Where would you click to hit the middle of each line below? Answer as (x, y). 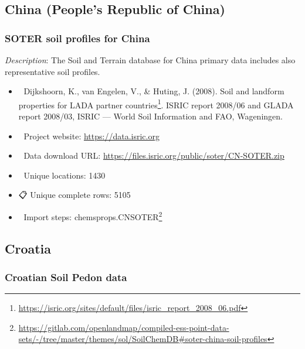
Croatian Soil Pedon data (66, 277)
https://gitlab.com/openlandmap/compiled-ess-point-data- (124, 327)
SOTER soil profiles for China (77, 38)
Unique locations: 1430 (65, 175)
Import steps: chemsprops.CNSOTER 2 (93, 216)
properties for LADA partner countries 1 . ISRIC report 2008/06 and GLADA (156, 104)
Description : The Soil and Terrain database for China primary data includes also (150, 60)
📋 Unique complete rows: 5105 (74, 195)
